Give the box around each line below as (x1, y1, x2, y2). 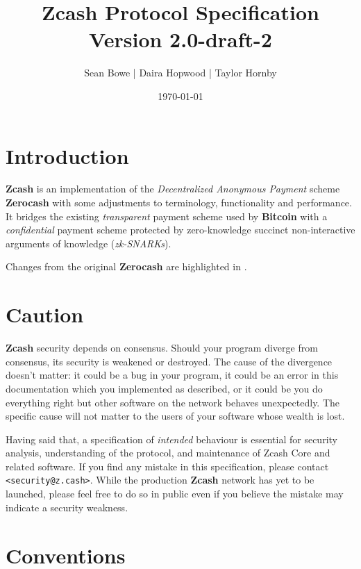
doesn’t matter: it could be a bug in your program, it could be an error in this (6, 368, 339, 382)
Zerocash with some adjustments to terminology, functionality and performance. (6, 195, 352, 210)
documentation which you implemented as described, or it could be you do (6, 381, 323, 395)
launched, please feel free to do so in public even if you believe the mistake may (6, 486, 344, 501)
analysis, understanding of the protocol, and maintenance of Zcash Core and (6, 445, 330, 460)
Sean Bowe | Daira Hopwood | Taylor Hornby (84, 65, 277, 80)
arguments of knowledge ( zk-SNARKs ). (6, 236, 171, 250)
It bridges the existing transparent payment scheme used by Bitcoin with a (6, 208, 328, 223)
